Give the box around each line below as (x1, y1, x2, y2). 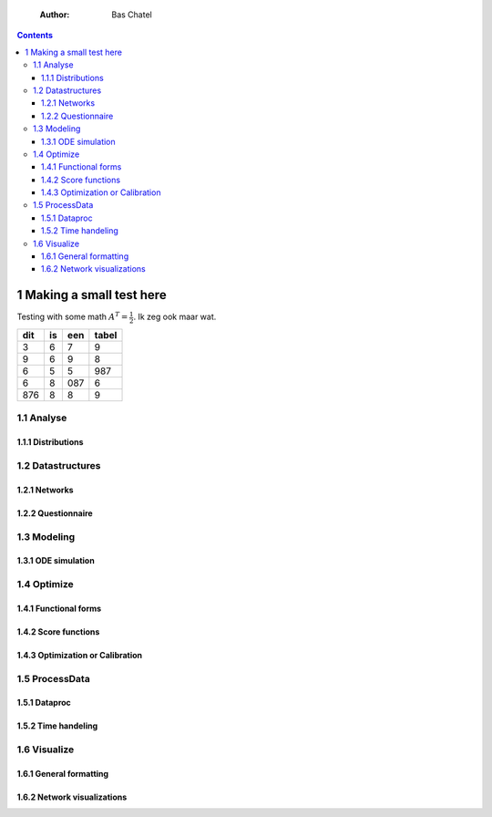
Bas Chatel (111, 9, 152, 20)
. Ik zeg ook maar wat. (133, 311, 217, 323)
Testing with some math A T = (16, 310, 128, 323)
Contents (16, 30, 54, 41)
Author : (39, 9, 70, 20)
